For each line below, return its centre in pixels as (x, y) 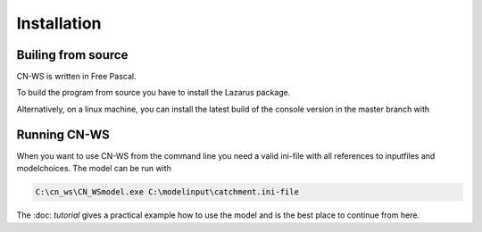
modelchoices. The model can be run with (94, 169)
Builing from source (72, 55)
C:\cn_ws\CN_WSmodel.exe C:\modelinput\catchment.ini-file (167, 192)
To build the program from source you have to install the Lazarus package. (154, 93)
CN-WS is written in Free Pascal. (76, 77)
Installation (59, 23)
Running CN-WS (63, 134)
